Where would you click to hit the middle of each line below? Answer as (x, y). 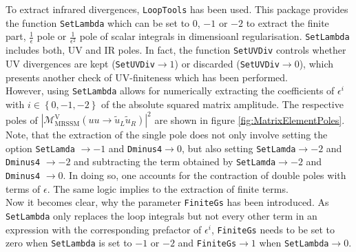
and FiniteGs (207, 243)
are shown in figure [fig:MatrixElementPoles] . (250, 119)
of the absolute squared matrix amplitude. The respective (222, 104)
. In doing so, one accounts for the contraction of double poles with (205, 175)
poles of (22, 119)
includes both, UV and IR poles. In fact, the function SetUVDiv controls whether (176, 50)
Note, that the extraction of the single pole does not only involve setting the (167, 135)
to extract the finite (287, 22)
